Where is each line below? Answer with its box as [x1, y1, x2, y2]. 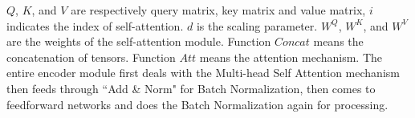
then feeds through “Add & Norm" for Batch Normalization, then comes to [6, 79, 376, 96]
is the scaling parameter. [196, 17, 318, 34]
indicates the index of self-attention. [6, 17, 184, 34]
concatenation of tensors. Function [6, 48, 176, 65]
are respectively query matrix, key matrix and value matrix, [71, 2, 366, 18]
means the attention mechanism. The [199, 48, 382, 65]
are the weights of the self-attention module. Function [6, 33, 271, 50]
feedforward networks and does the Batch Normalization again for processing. [6, 96, 389, 112]
